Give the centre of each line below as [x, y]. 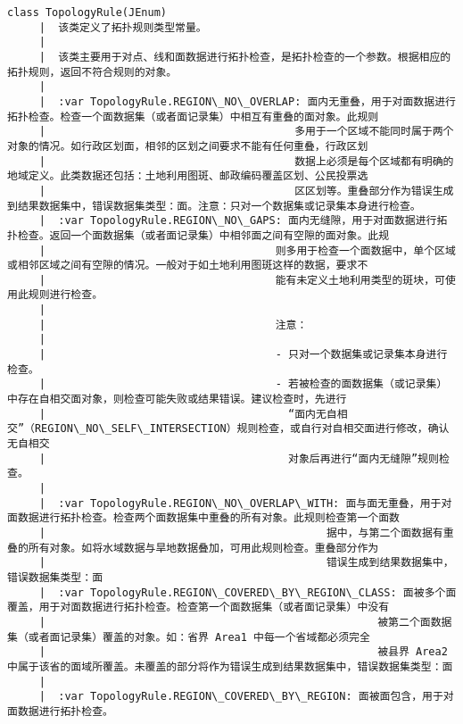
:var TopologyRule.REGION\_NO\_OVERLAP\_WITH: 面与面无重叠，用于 [250, 503]
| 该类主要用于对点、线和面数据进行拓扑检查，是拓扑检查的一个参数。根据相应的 [245, 57]
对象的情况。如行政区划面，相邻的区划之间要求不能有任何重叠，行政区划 [188, 146]
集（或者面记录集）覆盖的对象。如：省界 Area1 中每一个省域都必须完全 [189, 637]
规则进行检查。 [66, 295]
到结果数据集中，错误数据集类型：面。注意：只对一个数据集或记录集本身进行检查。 [214, 206]
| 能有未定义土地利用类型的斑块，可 [242, 280]
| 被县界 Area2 [243, 652]
